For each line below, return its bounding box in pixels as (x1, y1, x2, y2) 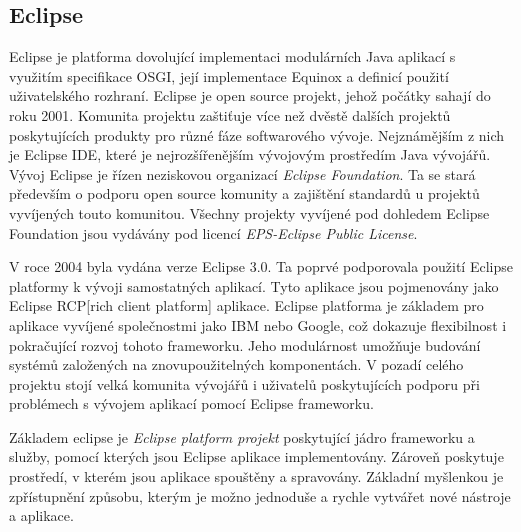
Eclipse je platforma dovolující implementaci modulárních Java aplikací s (9, 46, 456, 67)
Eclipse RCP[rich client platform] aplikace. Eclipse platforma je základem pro (9, 295, 484, 316)
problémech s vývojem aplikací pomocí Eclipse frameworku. (9, 393, 374, 414)
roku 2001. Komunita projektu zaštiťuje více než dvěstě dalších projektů (9, 104, 451, 125)
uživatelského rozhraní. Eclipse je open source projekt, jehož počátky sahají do (9, 85, 491, 106)
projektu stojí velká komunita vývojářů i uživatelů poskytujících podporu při (9, 373, 480, 394)
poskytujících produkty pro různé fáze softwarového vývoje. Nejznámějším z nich (9, 124, 505, 145)
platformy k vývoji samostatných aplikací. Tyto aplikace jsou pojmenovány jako (9, 275, 499, 296)
